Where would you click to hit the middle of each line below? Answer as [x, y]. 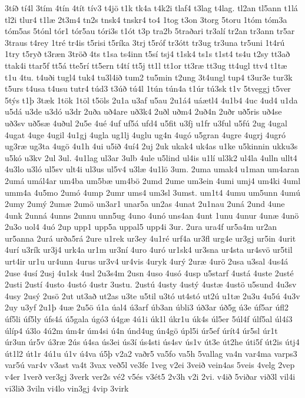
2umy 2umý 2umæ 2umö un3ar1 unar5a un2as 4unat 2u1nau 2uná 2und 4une [145, 204]
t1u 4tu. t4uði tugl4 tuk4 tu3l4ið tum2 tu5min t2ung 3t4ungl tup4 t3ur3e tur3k [149, 77]
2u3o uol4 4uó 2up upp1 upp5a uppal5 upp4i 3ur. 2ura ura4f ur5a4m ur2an [141, 227]
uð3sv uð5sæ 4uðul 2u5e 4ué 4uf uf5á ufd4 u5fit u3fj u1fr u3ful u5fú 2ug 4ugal [146, 123]
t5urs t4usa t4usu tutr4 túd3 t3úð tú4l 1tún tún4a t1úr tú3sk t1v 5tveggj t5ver [148, 88]
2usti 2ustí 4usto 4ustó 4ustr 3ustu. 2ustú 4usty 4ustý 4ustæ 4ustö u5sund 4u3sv [151, 284]
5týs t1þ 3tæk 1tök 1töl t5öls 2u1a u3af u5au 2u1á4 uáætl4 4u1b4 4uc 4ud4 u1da [151, 100]
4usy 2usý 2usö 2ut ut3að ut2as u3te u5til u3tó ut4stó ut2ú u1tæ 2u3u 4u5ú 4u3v [152, 295]
